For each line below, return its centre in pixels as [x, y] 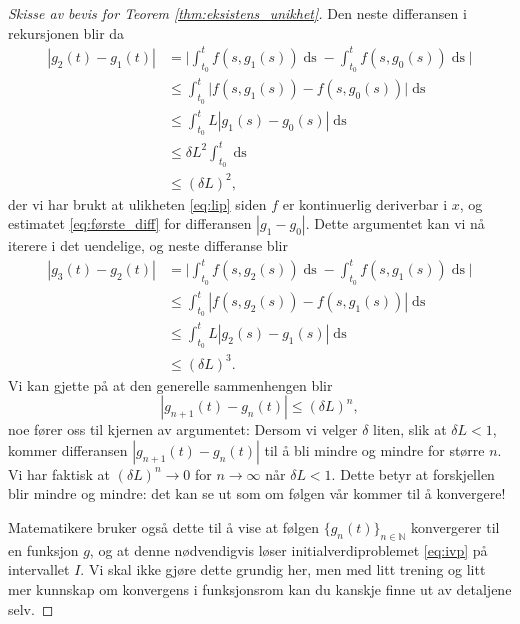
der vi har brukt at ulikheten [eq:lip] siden [137, 203]
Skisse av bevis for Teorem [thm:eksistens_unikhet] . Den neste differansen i [237, 13]
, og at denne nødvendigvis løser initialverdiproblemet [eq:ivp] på [288, 549]
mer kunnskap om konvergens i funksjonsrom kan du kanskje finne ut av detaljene [260, 588]
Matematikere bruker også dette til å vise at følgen [163, 526]
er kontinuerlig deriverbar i [365, 203]
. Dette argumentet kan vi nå [395, 223]
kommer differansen [68, 449]
